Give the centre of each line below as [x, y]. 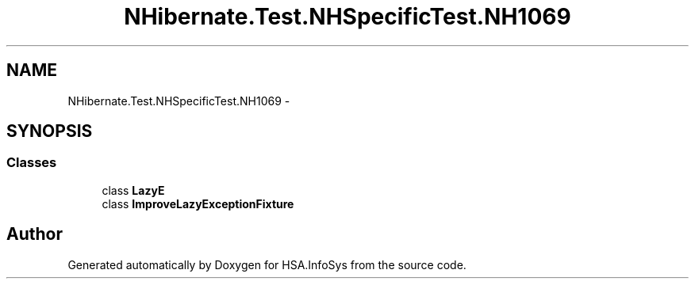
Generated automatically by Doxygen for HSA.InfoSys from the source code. [267, 264]
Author [35, 234]
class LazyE [133, 190]
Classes [32, 163]
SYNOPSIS [50, 131]
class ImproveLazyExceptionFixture [198, 203]
